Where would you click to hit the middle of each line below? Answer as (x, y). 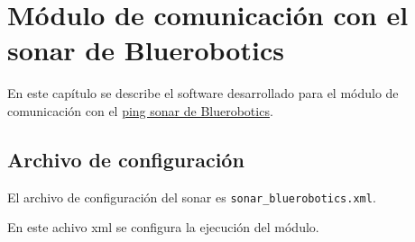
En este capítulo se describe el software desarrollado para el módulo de (203, 93)
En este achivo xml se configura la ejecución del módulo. (163, 227)
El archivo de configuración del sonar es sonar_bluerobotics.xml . (192, 197)
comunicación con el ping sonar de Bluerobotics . (140, 110)
